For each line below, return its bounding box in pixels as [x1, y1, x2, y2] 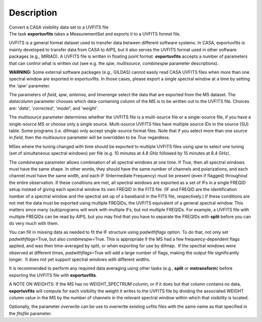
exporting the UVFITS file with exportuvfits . [9, 272, 97, 278]
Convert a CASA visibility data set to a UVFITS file [9, 24, 109, 30]
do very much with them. [9, 220, 59, 226]
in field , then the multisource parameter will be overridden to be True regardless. [9, 135, 170, 140]
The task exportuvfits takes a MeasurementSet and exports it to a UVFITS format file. [9, 31, 181, 36]
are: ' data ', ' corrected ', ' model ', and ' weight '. [9, 105, 98, 111]
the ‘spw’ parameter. [9, 83, 50, 88]
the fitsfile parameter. [9, 310, 52, 316]
